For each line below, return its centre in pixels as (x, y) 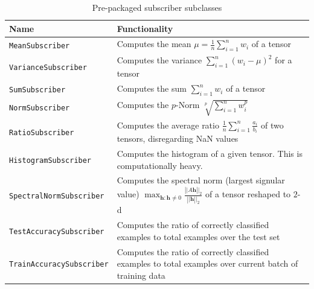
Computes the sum (152, 88)
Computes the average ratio (168, 125)
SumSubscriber (37, 90)
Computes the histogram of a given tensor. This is (210, 153)
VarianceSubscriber (48, 68)
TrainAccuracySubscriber (59, 265)
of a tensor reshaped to (248, 194)
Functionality (145, 28)
